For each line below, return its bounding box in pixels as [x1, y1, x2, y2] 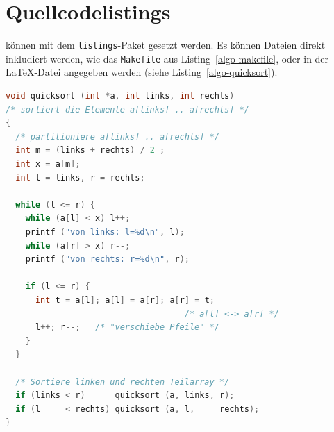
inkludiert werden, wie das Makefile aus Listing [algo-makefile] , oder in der [6, 51, 329, 65]
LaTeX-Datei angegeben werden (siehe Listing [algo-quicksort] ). [6, 65, 278, 79]
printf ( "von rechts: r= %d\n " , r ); [25, 254, 190, 265]
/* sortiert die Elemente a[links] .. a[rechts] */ [6, 104, 249, 115]
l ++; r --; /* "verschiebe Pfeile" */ [35, 322, 219, 333]
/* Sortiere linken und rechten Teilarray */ [15, 376, 230, 387]
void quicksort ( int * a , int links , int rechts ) [6, 91, 235, 101]
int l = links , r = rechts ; [15, 172, 145, 183]
